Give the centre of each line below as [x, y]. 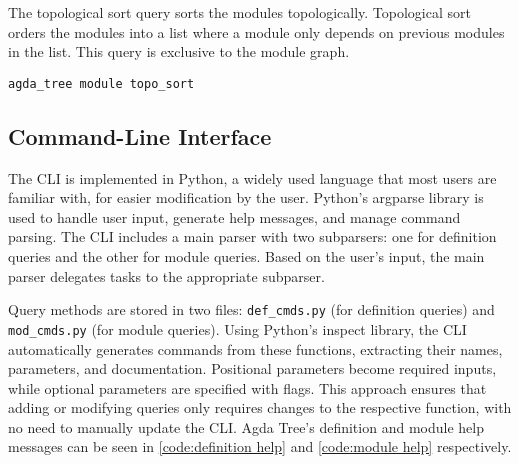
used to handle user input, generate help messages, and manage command [234, 216]
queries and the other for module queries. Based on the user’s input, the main [246, 256]
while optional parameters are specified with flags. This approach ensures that [247, 387]
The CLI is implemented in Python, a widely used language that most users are [252, 177]
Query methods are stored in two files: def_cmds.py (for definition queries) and [251, 309]
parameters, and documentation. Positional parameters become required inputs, [252, 368]
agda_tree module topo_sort [101, 83]
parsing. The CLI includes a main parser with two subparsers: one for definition [252, 236]
